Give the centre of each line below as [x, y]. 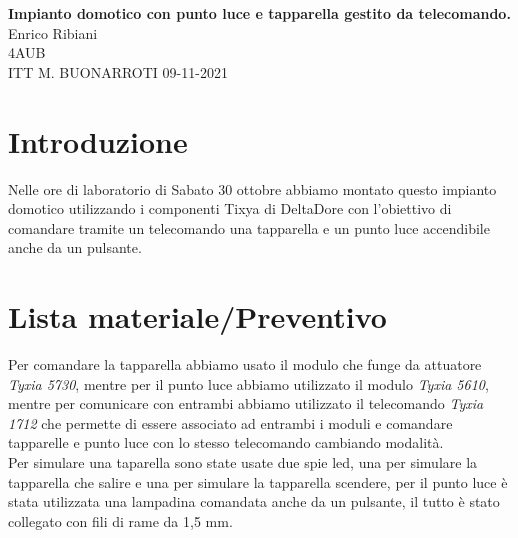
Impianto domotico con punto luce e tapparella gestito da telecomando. [259, 13]
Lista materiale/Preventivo [197, 316]
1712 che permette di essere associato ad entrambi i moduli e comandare [230, 422]
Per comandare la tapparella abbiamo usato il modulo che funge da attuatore [245, 364]
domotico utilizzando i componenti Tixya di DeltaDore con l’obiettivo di [230, 208]
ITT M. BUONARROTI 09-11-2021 [118, 71]
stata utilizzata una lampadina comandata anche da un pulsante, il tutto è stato [254, 501]
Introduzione [98, 140]
